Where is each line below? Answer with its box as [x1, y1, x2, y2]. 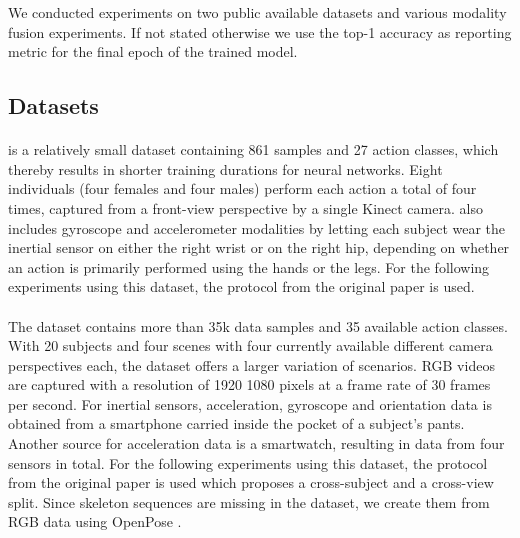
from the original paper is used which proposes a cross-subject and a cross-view [8, 472, 494, 493]
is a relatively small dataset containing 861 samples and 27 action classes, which [8, 139, 499, 160]
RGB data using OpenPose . [8, 511, 182, 532]
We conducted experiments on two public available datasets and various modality [8, 2, 507, 22]
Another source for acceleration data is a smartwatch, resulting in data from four [8, 433, 505, 454]
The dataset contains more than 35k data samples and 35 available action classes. [8, 315, 508, 336]
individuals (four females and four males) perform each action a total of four [8, 178, 477, 199]
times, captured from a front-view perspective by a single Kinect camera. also [8, 197, 483, 218]
